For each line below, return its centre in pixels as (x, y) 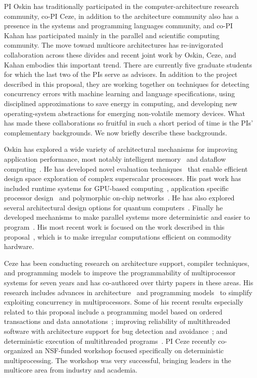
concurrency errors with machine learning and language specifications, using (120, 94)
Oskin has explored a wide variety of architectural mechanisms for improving (121, 149)
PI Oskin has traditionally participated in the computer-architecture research (122, 6)
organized (19, 350)
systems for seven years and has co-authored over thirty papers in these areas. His (129, 283)
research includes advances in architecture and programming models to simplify (128, 292)
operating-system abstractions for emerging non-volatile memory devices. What (125, 113)
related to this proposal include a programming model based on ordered (113, 311)
